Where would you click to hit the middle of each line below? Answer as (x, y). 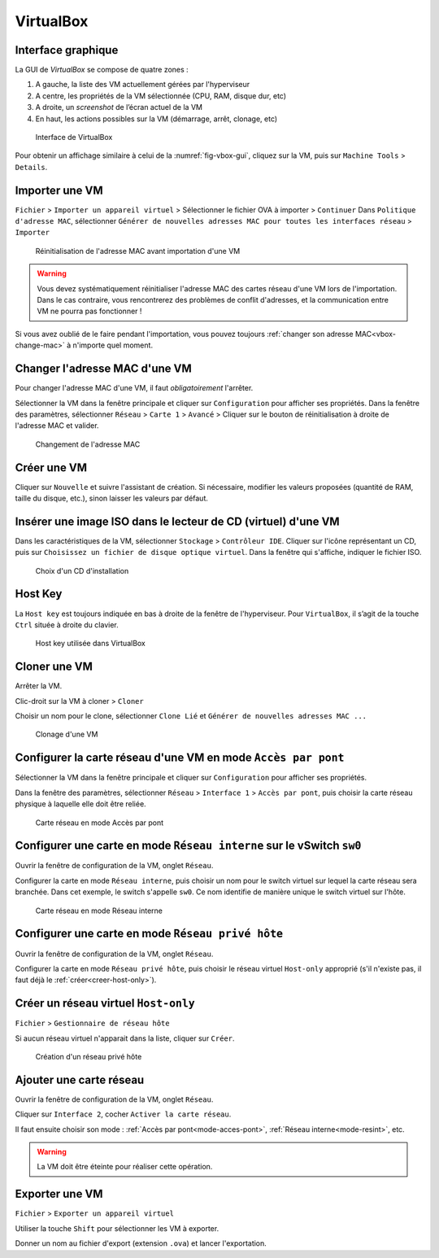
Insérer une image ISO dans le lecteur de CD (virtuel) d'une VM (178, 521)
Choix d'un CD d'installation (82, 570)
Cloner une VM (54, 667)
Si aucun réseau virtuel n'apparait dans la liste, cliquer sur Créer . (125, 1038)
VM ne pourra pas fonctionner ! (89, 311)
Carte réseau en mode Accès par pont (100, 823)
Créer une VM (51, 467)
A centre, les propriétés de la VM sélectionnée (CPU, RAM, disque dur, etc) (161, 96)
